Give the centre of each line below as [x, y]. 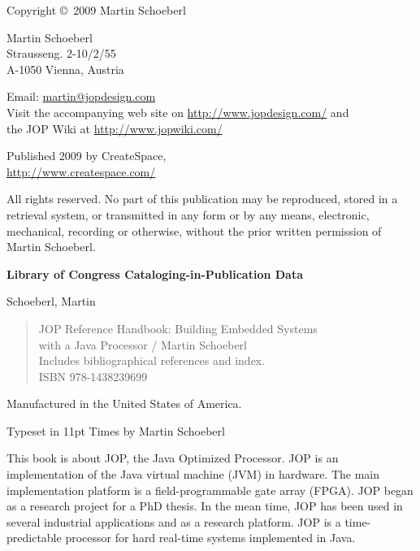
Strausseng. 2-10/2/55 [61, 53]
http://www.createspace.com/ [81, 171]
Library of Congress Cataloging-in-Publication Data [155, 273]
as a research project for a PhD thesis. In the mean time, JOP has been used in [205, 506]
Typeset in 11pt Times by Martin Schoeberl [116, 430]
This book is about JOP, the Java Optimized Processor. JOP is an [173, 458]
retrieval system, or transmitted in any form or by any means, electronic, [188, 214]
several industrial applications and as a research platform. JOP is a [174, 521]
